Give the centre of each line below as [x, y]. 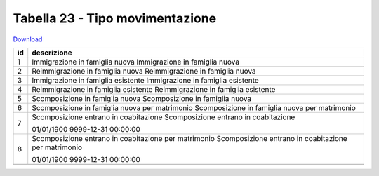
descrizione [52, 53]
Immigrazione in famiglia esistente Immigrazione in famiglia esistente [145, 80]
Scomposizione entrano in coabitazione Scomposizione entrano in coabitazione [164, 117]
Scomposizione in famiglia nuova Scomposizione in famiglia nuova [142, 98]
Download [28, 39]
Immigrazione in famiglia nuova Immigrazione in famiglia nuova [136, 62]
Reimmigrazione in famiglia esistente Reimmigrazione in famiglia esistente [154, 89]
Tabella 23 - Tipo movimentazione [115, 18]
